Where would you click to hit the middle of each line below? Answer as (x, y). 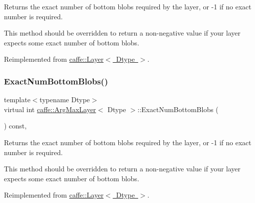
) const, (15, 126)
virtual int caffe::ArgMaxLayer (50, 109)
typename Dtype (65, 100)
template (17, 100)
